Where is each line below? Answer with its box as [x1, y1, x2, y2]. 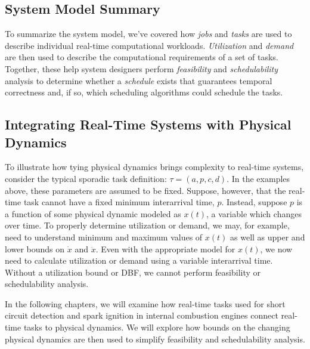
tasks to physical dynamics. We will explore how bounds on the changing [23, 321, 290, 333]
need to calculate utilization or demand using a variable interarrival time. [5, 254, 273, 267]
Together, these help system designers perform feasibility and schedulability [5, 62, 278, 75]
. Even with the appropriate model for [95, 242, 235, 255]
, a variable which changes [206, 207, 302, 220]
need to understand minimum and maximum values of [5, 230, 203, 243]
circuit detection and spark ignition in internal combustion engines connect [5, 309, 278, 322]
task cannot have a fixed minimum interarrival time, [23, 196, 215, 208]
